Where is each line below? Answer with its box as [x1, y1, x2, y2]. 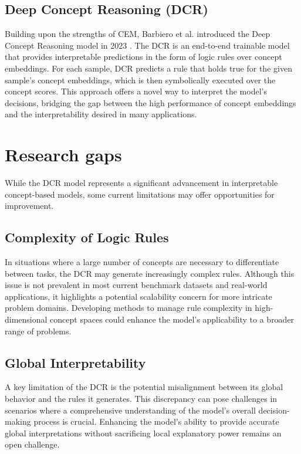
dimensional [5, 313, 48, 326]
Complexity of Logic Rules [5, 228, 169, 246]
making [5, 415, 31, 428]
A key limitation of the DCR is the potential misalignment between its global [5, 381, 283, 393]
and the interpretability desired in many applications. [5, 108, 197, 120]
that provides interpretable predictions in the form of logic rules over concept [5, 50, 282, 63]
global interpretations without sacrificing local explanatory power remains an [5, 426, 282, 439]
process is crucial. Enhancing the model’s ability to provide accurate [33, 415, 279, 428]
